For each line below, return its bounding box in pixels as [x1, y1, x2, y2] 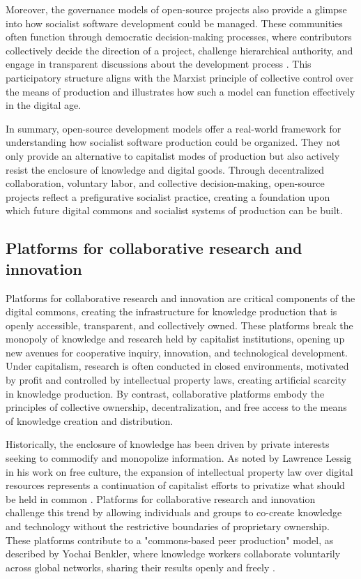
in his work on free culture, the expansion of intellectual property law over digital [6, 464, 353, 479]
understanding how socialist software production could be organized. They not [6, 135, 341, 149]
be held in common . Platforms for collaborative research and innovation [6, 491, 316, 506]
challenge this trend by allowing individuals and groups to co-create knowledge [6, 505, 342, 520]
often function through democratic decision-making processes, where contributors [6, 29, 352, 44]
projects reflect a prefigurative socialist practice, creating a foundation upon [6, 189, 330, 204]
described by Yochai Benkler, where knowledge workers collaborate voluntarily [6, 546, 341, 561]
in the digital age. [6, 98, 82, 112]
